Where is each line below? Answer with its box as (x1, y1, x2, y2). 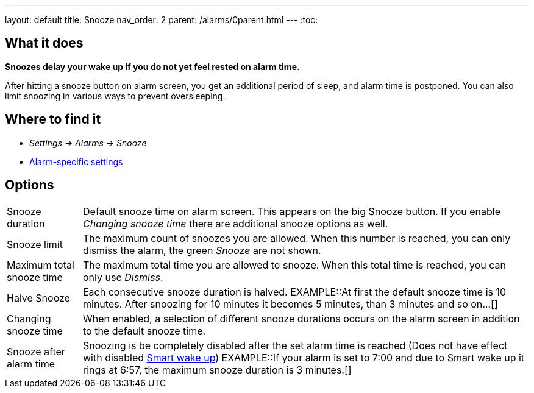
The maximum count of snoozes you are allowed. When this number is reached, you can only (83, 232, 511, 244)
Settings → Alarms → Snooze (29, 137, 147, 148)
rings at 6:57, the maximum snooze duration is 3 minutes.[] (83, 363, 352, 376)
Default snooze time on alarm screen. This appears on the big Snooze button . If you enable (83, 205, 501, 218)
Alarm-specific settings (29, 156, 123, 167)
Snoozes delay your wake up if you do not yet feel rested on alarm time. (5, 61, 300, 72)
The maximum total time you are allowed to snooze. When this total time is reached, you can (83, 258, 507, 271)
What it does (5, 35, 84, 51)
